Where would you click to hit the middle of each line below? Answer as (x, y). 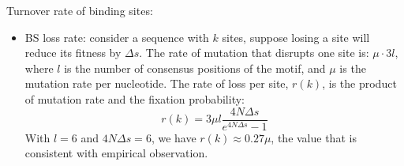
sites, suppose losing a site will (296, 37)
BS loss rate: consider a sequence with (117, 37)
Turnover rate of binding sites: (80, 10)
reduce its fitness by (73, 53)
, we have (174, 137)
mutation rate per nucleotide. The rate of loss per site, (157, 83)
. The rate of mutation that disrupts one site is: (254, 53)
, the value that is (314, 137)
